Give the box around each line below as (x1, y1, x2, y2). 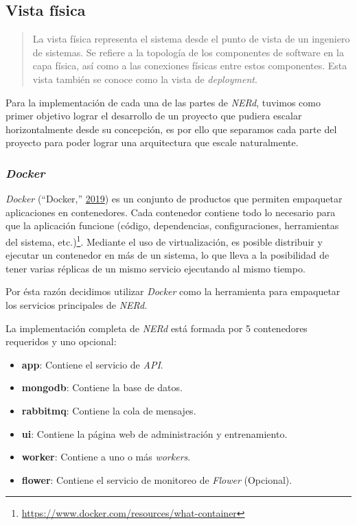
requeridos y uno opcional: (5, 334, 117, 349)
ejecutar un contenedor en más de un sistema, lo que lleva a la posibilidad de (5, 248, 330, 262)
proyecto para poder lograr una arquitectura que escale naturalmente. (5, 135, 299, 150)
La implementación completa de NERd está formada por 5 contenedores (5, 320, 308, 335)
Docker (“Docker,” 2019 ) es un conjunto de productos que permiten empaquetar (5, 191, 343, 206)
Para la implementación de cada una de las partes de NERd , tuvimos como (5, 95, 321, 109)
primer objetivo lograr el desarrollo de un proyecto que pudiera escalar (5, 108, 302, 123)
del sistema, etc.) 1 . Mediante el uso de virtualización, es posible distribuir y (5, 232, 323, 248)
